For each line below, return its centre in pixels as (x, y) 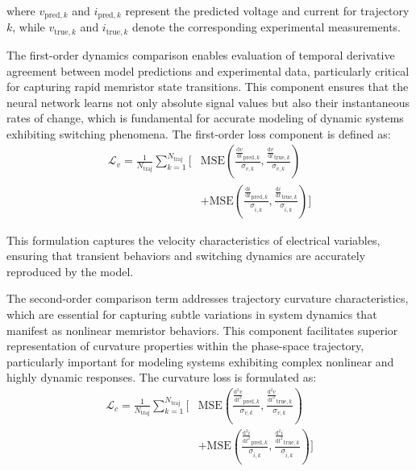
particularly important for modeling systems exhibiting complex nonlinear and (200, 361)
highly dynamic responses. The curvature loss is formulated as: (162, 377)
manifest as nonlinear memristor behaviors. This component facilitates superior (202, 330)
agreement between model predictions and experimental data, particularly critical (208, 70)
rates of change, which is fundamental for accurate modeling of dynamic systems (205, 118)
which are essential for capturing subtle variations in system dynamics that (192, 314)
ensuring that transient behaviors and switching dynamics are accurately (186, 256)
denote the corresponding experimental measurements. (266, 27)
